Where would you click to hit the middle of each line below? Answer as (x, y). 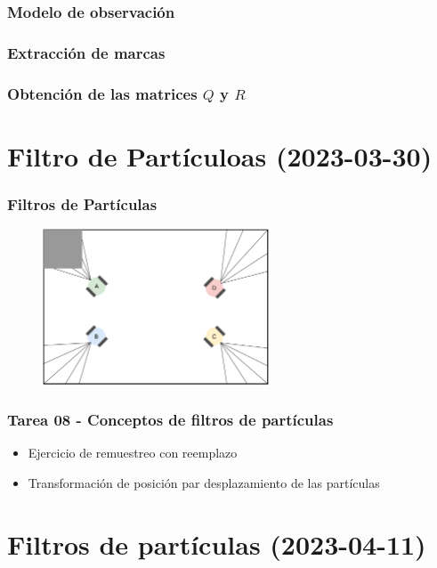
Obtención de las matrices (102, 93)
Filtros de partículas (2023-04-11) (217, 544)
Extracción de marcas (86, 52)
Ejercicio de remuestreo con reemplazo (133, 453)
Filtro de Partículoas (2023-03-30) (220, 155)
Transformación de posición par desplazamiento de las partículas (204, 482)
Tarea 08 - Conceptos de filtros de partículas (170, 420)
